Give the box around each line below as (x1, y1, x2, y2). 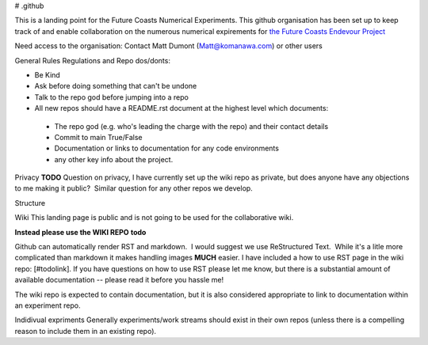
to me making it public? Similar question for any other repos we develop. (14, 184, 253, 193)
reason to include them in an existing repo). (14, 326, 157, 336)
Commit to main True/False (54, 132, 143, 142)
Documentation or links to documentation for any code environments (54, 143, 279, 154)
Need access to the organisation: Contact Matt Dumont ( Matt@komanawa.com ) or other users (14, 41, 323, 51)
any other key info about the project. (54, 154, 174, 164)
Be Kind (34, 70, 61, 79)
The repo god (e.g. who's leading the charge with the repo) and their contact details (54, 121, 329, 131)
